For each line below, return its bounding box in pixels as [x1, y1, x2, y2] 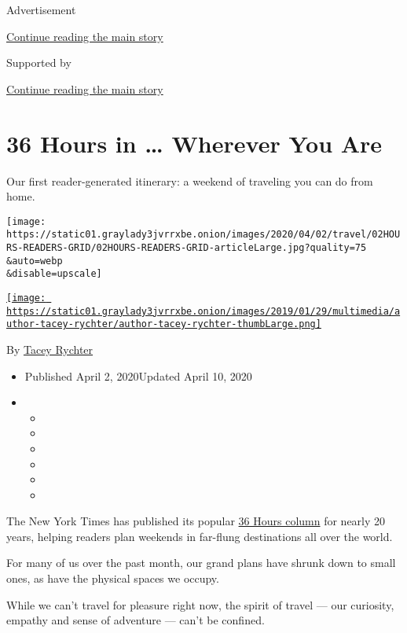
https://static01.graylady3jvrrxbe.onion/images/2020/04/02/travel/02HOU [6, 229, 401, 241]
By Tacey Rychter [6, 340, 93, 357]
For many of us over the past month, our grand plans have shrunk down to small [6, 554, 396, 571]
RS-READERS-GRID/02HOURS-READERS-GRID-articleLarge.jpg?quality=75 [6, 242, 367, 253]
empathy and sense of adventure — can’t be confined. [6, 612, 265, 628]
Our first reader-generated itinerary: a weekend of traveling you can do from [6, 172, 373, 189]
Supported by [6, 54, 71, 71]
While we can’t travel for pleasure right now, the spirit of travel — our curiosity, [6, 596, 394, 613]
